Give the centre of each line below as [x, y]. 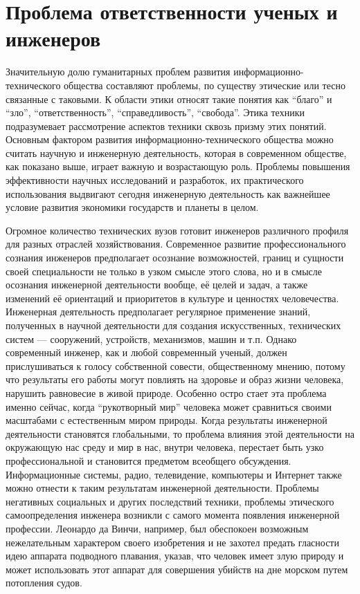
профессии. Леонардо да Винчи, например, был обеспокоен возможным [157, 528]
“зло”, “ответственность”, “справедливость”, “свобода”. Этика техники [155, 112]
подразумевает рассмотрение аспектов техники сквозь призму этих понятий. [166, 126]
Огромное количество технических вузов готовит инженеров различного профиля [177, 230]
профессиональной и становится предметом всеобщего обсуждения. [148, 460]
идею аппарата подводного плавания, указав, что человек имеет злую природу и [175, 556]
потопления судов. [44, 583]
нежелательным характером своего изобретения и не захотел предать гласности [172, 542]
